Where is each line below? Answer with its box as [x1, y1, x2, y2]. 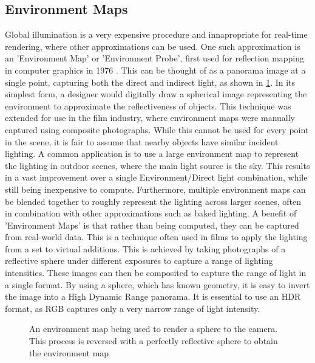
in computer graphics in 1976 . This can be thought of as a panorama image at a [5, 63, 306, 76]
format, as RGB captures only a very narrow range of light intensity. [5, 302, 260, 314]
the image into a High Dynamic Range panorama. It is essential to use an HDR [5, 290, 301, 303]
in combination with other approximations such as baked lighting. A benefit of [5, 207, 297, 220]
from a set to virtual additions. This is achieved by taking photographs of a [5, 242, 286, 255]
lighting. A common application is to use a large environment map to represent [5, 147, 299, 160]
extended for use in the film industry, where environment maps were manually [5, 111, 295, 124]
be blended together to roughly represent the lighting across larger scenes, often [5, 195, 301, 207]
